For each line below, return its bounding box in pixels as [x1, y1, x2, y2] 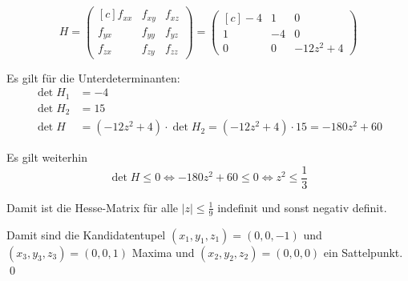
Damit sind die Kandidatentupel [6, 226, 166, 243]
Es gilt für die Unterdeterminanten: [6, 69, 180, 86]
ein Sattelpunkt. [323, 243, 403, 260]
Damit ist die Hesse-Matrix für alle [6, 199, 178, 215]
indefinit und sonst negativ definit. [217, 199, 387, 215]
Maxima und [131, 243, 195, 260]
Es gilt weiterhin [6, 149, 88, 166]
